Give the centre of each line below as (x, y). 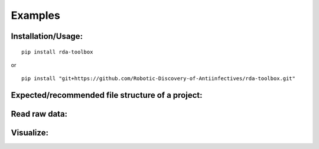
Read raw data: (39, 114)
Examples (35, 15)
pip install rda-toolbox (57, 52)
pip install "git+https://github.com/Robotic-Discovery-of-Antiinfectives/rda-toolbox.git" (158, 79)
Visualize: (30, 133)
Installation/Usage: (47, 36)
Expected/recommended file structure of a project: (107, 95)
